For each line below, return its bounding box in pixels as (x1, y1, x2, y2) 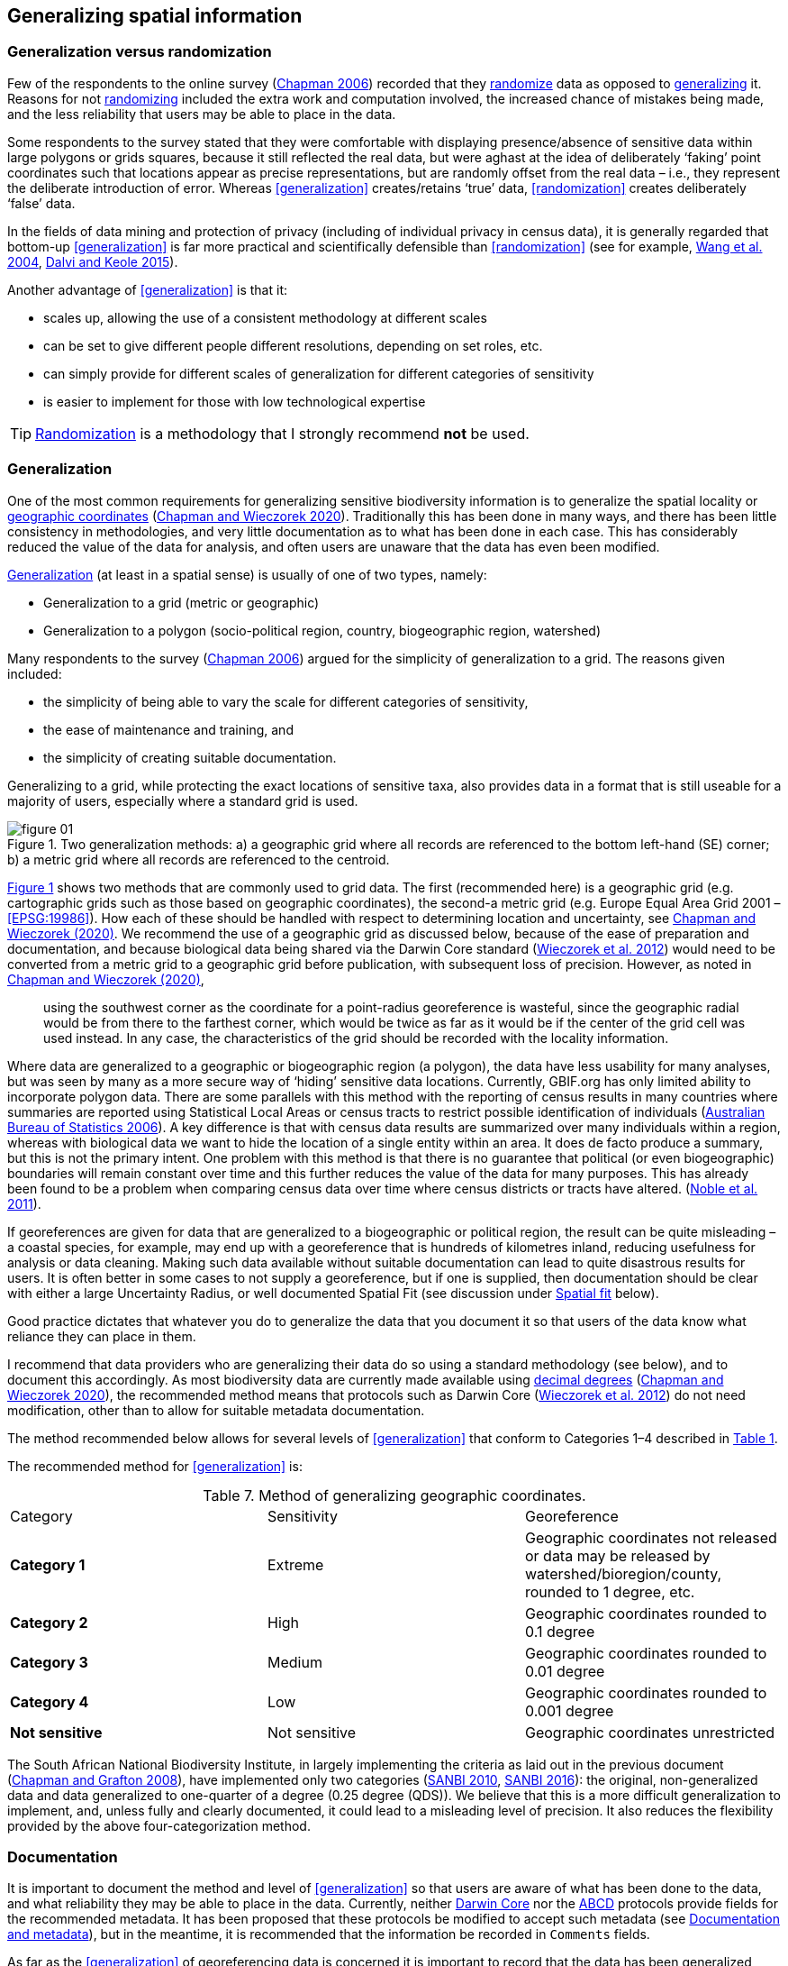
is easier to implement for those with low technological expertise (43, 393, 426, 409)
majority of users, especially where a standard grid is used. (7, 792, 358, 809)
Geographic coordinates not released (524, 1528, 777, 1547)
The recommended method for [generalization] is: (7, 1458, 303, 1474)
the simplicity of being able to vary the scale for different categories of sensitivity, (43, 693, 529, 709)
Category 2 (10, 1613, 88, 1632)
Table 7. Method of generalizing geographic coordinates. (203, 1486, 586, 1504)
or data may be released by (524, 1546, 711, 1565)
